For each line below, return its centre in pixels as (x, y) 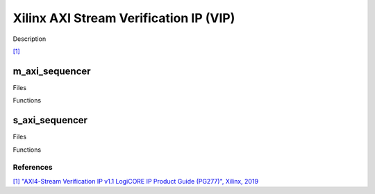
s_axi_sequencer (50, 120)
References (33, 168)
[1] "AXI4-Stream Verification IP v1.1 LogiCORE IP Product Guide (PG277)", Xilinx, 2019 (136, 181)
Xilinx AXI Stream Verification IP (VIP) (124, 18)
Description (30, 39)
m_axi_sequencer (52, 71)
